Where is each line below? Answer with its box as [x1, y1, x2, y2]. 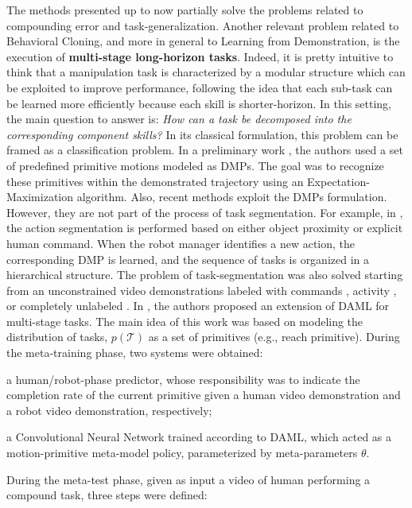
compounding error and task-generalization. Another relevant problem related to [6, 17, 399, 33]
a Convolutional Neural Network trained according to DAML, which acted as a [6, 429, 392, 445]
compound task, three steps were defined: [6, 487, 208, 503]
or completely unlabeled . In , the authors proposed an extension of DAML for [6, 297, 390, 314]
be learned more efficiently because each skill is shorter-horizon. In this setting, [6, 95, 392, 111]
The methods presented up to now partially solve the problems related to [6, 2, 363, 17]
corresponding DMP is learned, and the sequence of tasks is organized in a [6, 250, 370, 267]
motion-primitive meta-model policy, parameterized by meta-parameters [6, 444, 358, 461]
